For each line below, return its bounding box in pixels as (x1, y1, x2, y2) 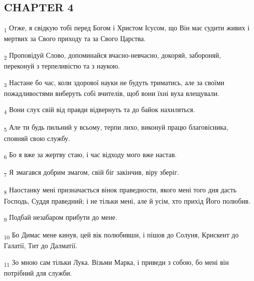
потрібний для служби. (4, 268, 72, 278)
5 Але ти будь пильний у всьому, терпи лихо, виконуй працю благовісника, (4, 122, 229, 134)
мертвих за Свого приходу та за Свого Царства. (4, 33, 146, 44)
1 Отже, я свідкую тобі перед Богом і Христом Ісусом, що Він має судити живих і (4, 23, 250, 34)
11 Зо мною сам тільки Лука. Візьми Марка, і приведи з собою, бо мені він (4, 257, 229, 268)
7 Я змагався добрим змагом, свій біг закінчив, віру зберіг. (4, 167, 179, 179)
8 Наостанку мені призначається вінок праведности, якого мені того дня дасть (4, 185, 237, 196)
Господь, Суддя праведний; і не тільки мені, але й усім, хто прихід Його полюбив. (4, 195, 251, 206)
